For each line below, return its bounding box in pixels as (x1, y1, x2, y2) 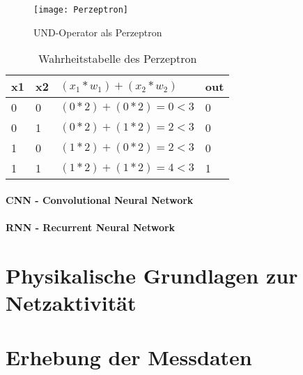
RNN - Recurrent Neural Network (6, 220, 176, 235)
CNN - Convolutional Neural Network (6, 192, 194, 207)
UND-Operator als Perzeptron (33, 24, 162, 39)
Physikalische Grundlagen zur (6, 260, 298, 289)
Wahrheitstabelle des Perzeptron (38, 50, 197, 67)
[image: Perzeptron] (33, 5, 129, 15)
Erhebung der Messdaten (6, 343, 252, 372)
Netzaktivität (6, 288, 137, 316)
